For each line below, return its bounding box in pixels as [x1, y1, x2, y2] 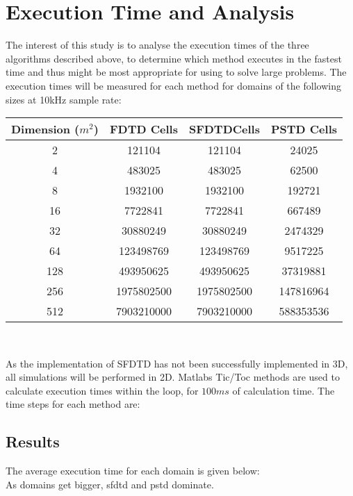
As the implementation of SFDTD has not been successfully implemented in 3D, [6, 356, 348, 370]
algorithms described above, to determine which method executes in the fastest [6, 51, 342, 65]
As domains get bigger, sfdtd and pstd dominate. [6, 477, 214, 491]
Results [6, 431, 60, 452]
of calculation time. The [232, 383, 335, 397]
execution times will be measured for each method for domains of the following [6, 78, 341, 92]
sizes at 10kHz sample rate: [6, 92, 122, 106]
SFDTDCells [188, 121, 260, 138]
